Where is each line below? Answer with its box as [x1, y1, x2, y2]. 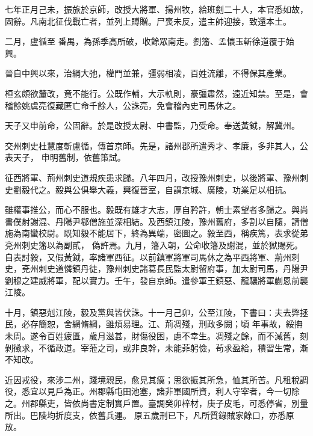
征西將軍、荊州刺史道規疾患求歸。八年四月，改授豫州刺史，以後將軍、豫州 [5, 171, 300, 183]
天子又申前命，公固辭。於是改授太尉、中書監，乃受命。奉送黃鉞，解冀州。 [5, 119, 300, 132]
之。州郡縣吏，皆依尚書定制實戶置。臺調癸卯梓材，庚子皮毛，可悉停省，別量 [5, 397, 308, 410]
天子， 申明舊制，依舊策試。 [13, 151, 126, 164]
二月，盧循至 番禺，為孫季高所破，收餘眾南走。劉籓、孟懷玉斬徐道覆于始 [5, 35, 294, 48]
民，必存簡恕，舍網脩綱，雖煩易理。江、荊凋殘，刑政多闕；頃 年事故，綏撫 [5, 318, 303, 330]
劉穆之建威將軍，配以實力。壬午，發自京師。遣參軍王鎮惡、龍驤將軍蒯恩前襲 [5, 274, 308, 286]
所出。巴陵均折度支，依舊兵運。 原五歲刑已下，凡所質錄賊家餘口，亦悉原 [5, 408, 294, 421]
